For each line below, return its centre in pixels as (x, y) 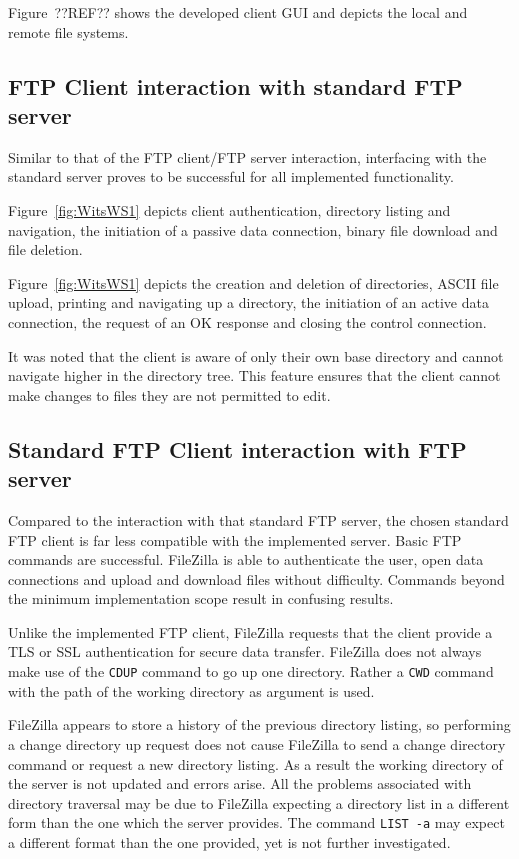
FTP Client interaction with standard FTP (235, 85)
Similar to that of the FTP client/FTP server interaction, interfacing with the (247, 156)
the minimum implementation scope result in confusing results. (201, 598)
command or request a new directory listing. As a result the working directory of (255, 763)
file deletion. (45, 249)
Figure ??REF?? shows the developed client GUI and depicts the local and (238, 12)
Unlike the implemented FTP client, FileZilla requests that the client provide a (250, 631)
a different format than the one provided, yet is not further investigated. (229, 841)
